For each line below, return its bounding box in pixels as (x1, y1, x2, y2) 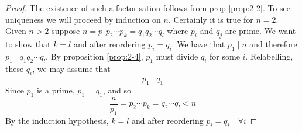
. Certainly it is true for (168, 13, 253, 25)
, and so (102, 84, 131, 96)
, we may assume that (32, 62, 111, 74)
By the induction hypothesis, (5, 114, 109, 126)
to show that (5, 37, 51, 50)
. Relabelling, (245, 50, 293, 62)
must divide (156, 50, 198, 62)
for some (210, 50, 240, 62)
